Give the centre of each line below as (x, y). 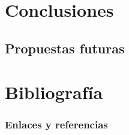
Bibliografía (54, 92)
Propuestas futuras (65, 48)
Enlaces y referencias (56, 124)
